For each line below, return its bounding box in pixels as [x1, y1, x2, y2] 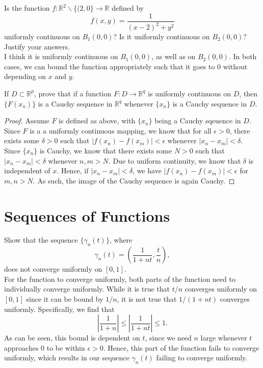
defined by [112, 3, 144, 13]
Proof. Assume [4, 115, 49, 126]
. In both [228, 51, 257, 62]
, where [109, 234, 133, 245]
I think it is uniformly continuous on [4, 51, 118, 62]
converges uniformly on [185, 283, 257, 294]
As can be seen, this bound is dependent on [4, 332, 140, 343]
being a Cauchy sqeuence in [154, 115, 241, 126]
